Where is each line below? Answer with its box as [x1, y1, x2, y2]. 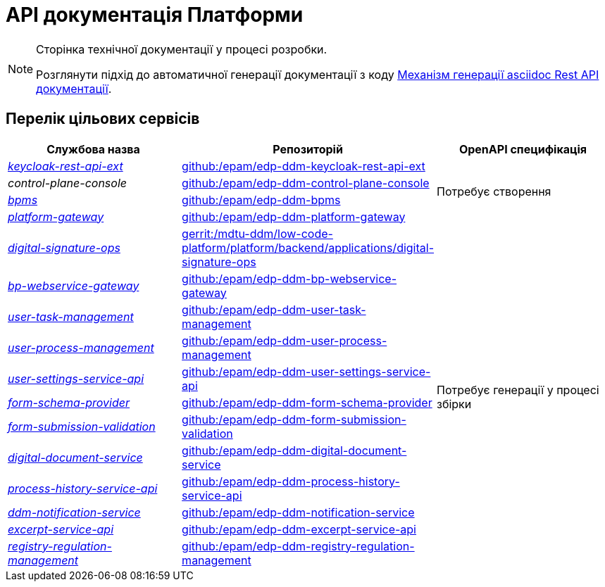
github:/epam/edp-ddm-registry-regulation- [182, 538, 415, 553]
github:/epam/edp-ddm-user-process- [182, 333, 387, 348]
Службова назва [46, 141, 140, 156]
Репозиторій [273, 141, 343, 156]
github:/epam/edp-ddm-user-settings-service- [182, 364, 431, 379]
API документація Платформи [6, 3, 304, 27]
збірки [437, 396, 472, 411]
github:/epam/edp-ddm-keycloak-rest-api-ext [182, 158, 425, 173]
